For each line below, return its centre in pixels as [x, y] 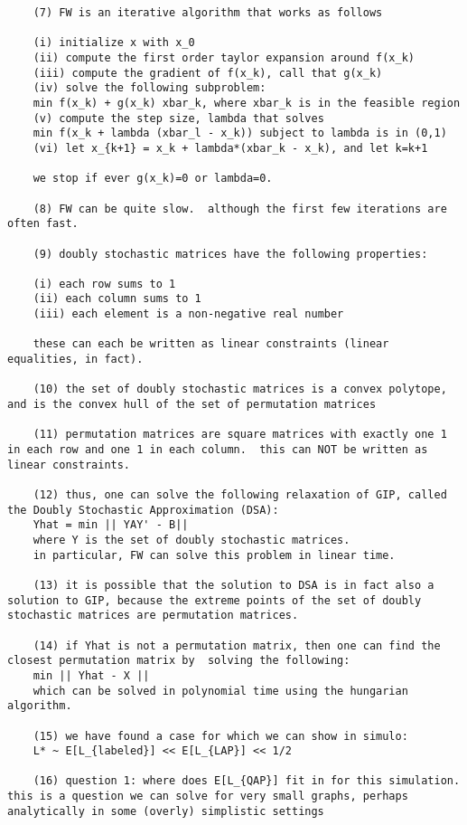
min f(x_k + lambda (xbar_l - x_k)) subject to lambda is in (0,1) [240, 133]
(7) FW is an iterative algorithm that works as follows [208, 13]
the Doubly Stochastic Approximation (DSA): [143, 510]
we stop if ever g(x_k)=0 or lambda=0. [153, 179]
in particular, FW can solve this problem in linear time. [214, 555]
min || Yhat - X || [91, 675]
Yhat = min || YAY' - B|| [111, 525]
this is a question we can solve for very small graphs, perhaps [208, 797]
